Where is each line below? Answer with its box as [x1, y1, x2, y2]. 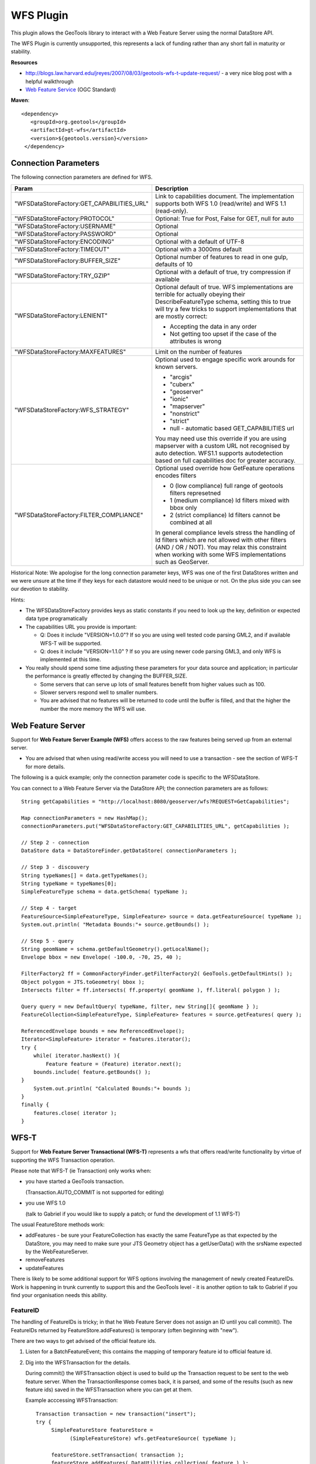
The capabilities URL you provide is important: [25, 623, 137, 630]
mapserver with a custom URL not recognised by [155, 442, 290, 450]
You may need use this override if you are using [155, 434, 287, 442]
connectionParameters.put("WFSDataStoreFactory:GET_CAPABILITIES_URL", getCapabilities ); [21, 823, 290, 830]
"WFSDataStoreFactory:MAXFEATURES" [14, 347, 126, 355]
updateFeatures [25, 1264, 64, 1271]
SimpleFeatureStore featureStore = [51, 1427, 153, 1434]
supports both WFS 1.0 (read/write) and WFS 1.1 [155, 199, 286, 207]
